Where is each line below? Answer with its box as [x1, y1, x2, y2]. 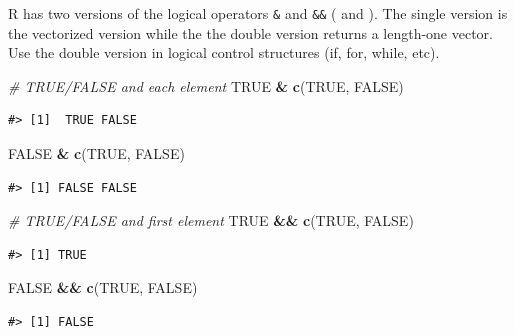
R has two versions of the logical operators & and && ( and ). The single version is [8, 3, 508, 23]
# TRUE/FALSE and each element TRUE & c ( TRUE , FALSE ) [8, 75, 404, 96]
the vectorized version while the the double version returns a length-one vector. [8, 22, 494, 43]
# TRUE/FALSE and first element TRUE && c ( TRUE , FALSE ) [8, 210, 414, 231]
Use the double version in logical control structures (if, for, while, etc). [8, 42, 440, 63]
